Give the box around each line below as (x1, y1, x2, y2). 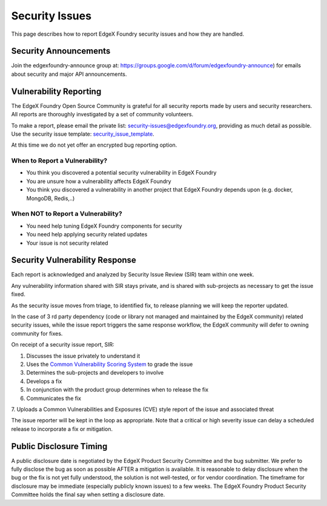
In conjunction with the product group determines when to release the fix (26, 386, 209, 393)
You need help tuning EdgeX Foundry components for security (26, 222, 182, 230)
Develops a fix (26, 378, 62, 385)
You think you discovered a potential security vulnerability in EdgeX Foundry (26, 169, 217, 176)
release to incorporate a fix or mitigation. (11, 425, 113, 433)
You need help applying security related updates (26, 231, 148, 238)
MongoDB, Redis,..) (26, 195, 75, 202)
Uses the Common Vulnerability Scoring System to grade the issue (26, 361, 193, 368)
